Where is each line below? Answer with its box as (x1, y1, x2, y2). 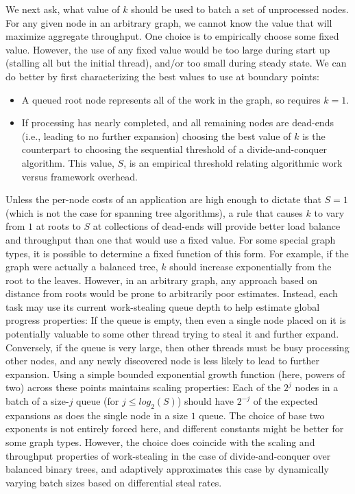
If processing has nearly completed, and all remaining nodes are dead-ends (21, 115, 334, 130)
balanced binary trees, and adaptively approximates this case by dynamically (5, 462, 329, 476)
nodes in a (295, 380, 339, 395)
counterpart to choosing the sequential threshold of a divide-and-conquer (21, 142, 328, 156)
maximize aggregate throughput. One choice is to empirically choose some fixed (5, 29, 339, 43)
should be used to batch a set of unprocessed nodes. (131, 2, 349, 16)
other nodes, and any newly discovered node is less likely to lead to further (5, 353, 319, 368)
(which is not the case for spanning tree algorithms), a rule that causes (5, 205, 303, 220)
